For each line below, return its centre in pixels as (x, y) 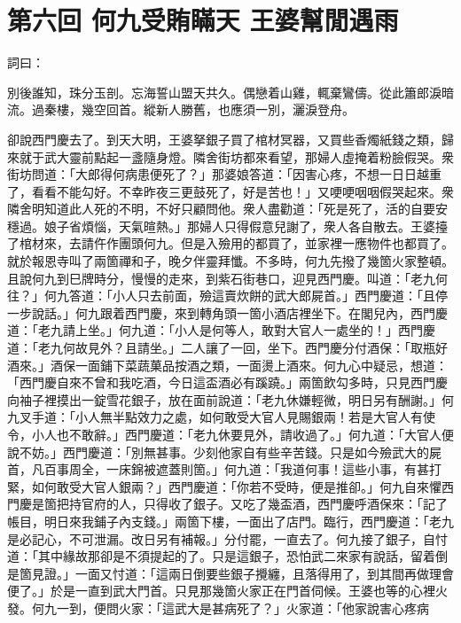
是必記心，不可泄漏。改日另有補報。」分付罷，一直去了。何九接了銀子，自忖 (227, 538)
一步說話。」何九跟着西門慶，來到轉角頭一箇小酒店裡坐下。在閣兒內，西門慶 (227, 312)
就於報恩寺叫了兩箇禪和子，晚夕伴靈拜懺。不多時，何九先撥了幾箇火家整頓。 (230, 261)
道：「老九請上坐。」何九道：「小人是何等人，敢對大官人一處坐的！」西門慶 (221, 330)
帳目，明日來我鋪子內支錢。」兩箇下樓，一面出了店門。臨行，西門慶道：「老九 (230, 521)
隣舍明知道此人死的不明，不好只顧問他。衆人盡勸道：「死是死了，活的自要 (221, 209)
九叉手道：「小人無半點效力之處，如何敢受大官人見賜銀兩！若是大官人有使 (221, 417)
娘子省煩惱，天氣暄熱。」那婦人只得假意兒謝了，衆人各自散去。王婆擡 (246, 226)
